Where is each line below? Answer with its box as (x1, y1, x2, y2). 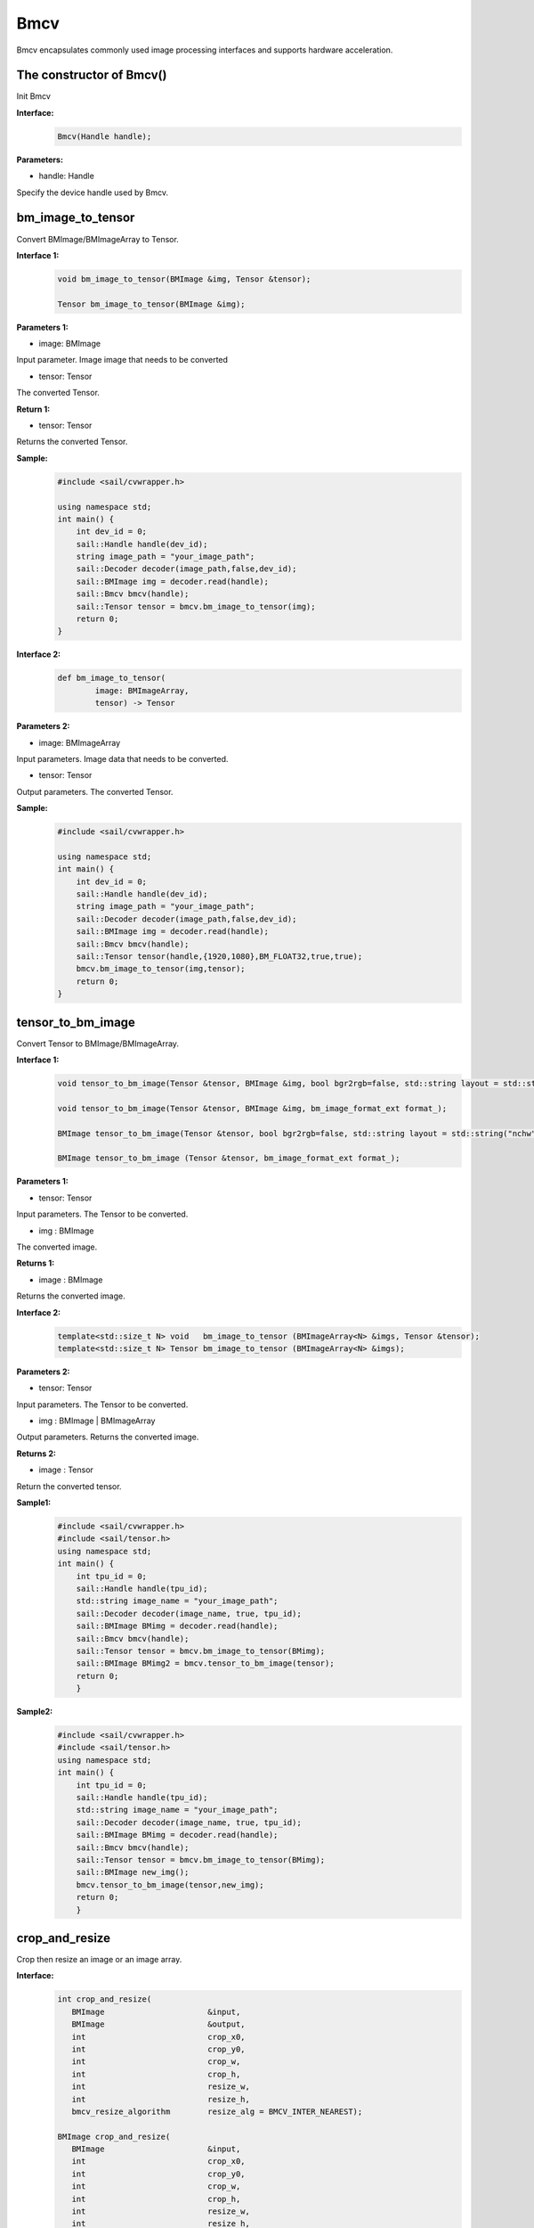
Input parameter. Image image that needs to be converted (16, 355, 229, 365)
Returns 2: (16, 1448, 57, 1459)
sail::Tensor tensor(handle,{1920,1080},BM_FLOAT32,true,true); (76, 952, 363, 962)
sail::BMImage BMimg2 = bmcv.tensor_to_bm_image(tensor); (76, 1659, 335, 1668)
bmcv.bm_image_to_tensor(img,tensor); (76, 963, 246, 974)
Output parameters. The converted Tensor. (16, 786, 174, 797)
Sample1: (16, 1497, 52, 1508)
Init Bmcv (16, 91, 51, 102)
